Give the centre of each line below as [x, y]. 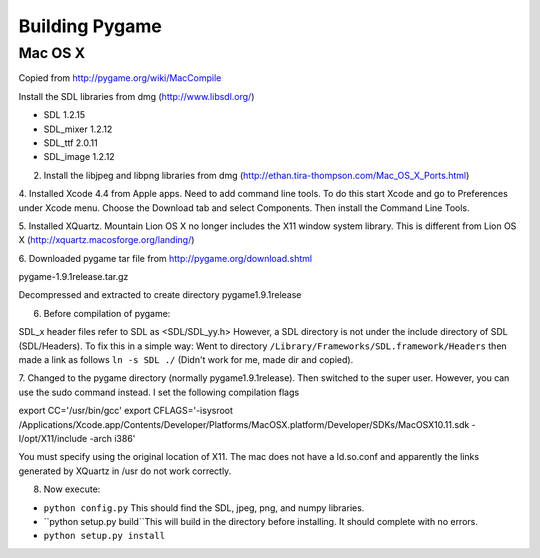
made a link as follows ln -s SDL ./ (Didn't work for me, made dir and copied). [186, 360]
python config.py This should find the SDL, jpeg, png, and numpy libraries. [204, 507]
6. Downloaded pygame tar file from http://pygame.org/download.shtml [165, 258]
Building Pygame [90, 26]
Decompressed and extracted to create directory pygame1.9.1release [160, 295]
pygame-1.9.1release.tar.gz [73, 277]
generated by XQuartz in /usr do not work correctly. [125, 471]
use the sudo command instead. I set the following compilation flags [159, 392]
